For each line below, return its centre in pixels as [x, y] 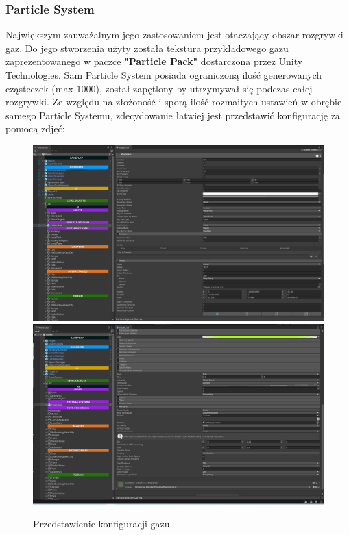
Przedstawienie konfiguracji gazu [101, 524]
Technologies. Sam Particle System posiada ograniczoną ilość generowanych [164, 75]
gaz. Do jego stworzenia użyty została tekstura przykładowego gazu [147, 48]
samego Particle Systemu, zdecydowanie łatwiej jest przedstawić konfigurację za [173, 115]
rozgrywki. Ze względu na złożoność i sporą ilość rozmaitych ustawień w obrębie [174, 102]
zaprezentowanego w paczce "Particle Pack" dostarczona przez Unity [154, 61]
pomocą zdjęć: [35, 128]
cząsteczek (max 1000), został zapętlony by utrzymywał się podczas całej [159, 88]
